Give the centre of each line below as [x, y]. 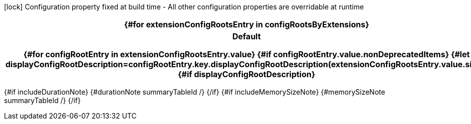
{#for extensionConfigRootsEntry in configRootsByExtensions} [246, 24]
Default [246, 36]
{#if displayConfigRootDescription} [246, 74]
